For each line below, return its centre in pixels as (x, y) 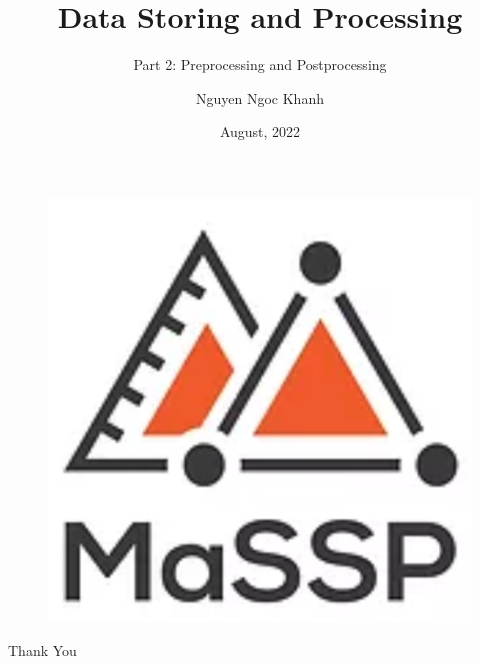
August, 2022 (260, 131)
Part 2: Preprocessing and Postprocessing (260, 64)
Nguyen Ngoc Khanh (260, 97)
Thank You (42, 649)
